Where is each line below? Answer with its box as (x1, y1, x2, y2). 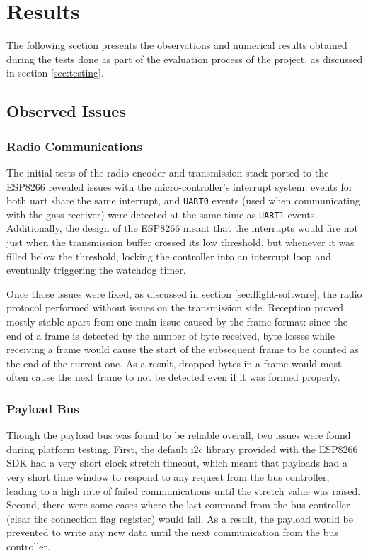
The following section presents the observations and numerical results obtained (6, 38, 347, 52)
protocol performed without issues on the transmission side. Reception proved (6, 300, 344, 315)
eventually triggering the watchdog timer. (6, 262, 186, 277)
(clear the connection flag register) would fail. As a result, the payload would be (6, 511, 353, 526)
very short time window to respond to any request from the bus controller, (6, 469, 330, 484)
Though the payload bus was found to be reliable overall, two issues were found (6, 428, 351, 443)
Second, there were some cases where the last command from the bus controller (6, 497, 350, 512)
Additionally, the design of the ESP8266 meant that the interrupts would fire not (6, 221, 358, 235)
